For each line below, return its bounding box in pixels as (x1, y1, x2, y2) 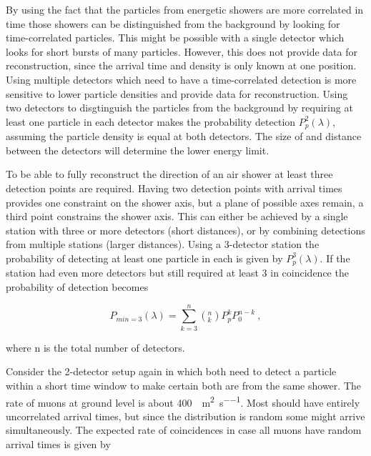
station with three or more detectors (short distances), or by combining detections (6, 222, 365, 237)
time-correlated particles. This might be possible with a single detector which (6, 30, 345, 45)
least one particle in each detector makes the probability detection (6, 114, 296, 129)
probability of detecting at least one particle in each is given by (6, 250, 283, 265)
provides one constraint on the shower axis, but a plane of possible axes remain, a (6, 194, 364, 209)
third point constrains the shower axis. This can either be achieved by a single (6, 209, 348, 224)
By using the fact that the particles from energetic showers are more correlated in (6, 2, 364, 16)
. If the (320, 250, 350, 265)
